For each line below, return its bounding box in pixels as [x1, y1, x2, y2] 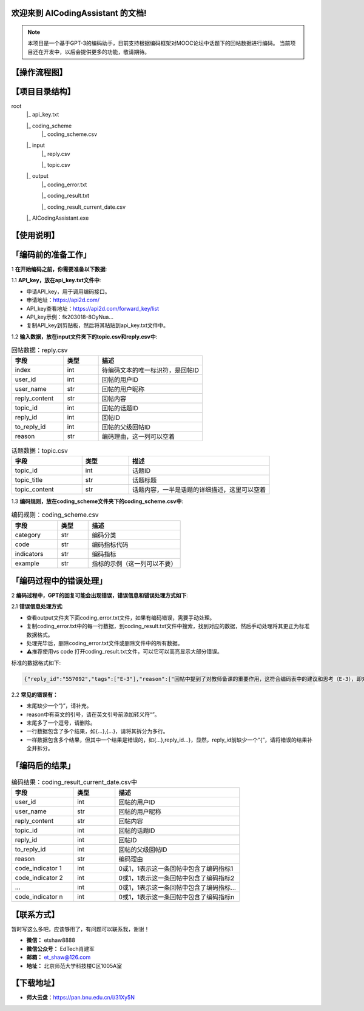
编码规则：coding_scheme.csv [11, 510, 99, 519]
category [15, 530, 41, 539]
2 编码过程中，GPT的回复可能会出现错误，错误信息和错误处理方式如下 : [11, 592, 188, 599]
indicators [15, 549, 44, 558]
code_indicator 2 [15, 874, 63, 882]
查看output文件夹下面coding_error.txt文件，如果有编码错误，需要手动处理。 [26, 614, 215, 621]
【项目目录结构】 [11, 86, 75, 96]
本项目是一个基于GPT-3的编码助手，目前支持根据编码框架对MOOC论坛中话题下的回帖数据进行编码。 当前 [27, 39, 291, 47]
